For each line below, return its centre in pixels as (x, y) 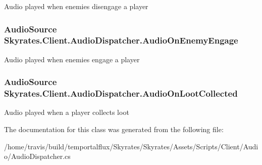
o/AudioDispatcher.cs (37, 156)
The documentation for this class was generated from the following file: (114, 129)
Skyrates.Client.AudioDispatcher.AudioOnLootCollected (121, 93)
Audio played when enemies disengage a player (76, 6)
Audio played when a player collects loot (67, 112)
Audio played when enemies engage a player (72, 59)
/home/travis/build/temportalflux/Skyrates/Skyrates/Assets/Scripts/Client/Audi (131, 146)
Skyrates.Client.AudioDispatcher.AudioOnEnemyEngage (121, 40)
